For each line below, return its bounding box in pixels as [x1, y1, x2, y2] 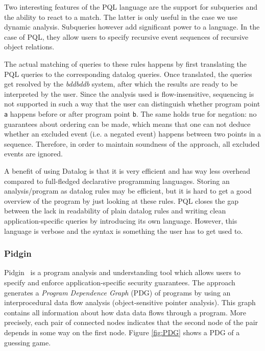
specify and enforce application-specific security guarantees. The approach [4, 277, 235, 287]
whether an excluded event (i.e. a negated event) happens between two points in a [4, 128, 261, 139]
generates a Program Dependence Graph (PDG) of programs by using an [4, 287, 231, 298]
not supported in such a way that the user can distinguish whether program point [4, 98, 260, 109]
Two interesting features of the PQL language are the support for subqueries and [4, 2, 258, 12]
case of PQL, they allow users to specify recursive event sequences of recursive [4, 31, 249, 42]
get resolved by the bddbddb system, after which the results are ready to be [4, 78, 238, 89]
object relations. [4, 41, 55, 52]
